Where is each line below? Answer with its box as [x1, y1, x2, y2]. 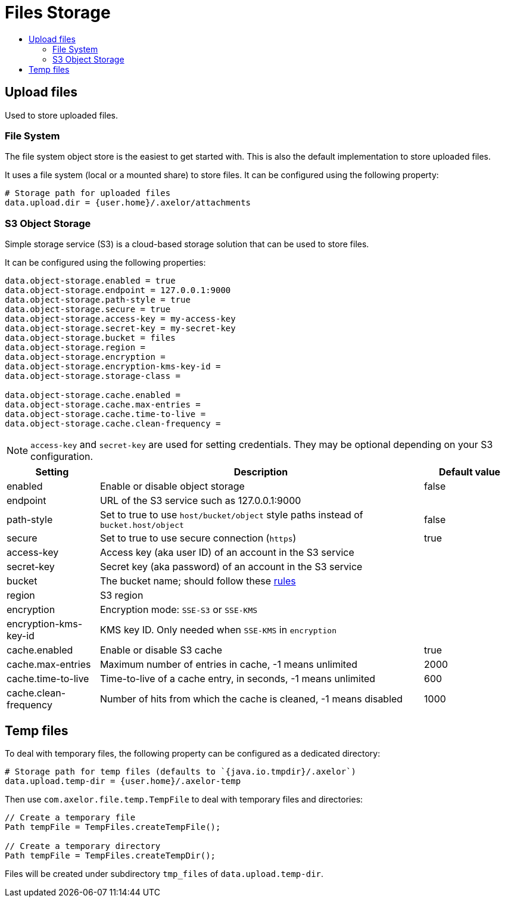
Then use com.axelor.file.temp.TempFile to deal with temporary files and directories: [5, 794, 363, 804]
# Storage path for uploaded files [5, 188, 171, 198]
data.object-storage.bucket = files [5, 333, 176, 343]
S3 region [99, 589, 144, 602]
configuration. [30, 450, 93, 463]
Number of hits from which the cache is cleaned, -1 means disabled [99, 693, 403, 705]
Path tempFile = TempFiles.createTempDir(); [5, 850, 216, 860]
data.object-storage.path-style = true [5, 295, 191, 305]
